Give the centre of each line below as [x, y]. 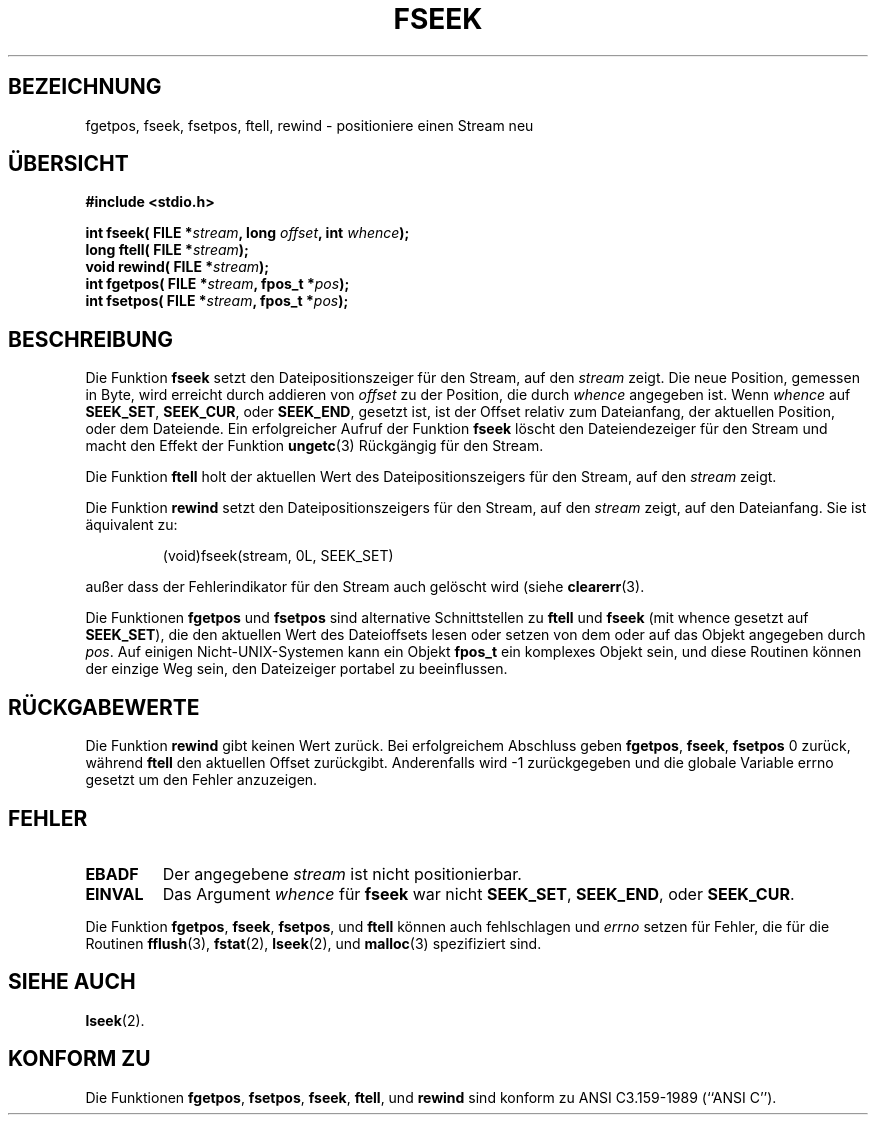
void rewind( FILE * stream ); [177, 267]
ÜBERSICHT [68, 164]
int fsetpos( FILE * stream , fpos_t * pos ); [217, 301]
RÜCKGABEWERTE [104, 707]
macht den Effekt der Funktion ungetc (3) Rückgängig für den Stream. [314, 446]
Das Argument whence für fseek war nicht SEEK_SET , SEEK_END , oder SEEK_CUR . [478, 893]
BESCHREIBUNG [91, 339]
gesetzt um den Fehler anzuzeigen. [201, 780]
